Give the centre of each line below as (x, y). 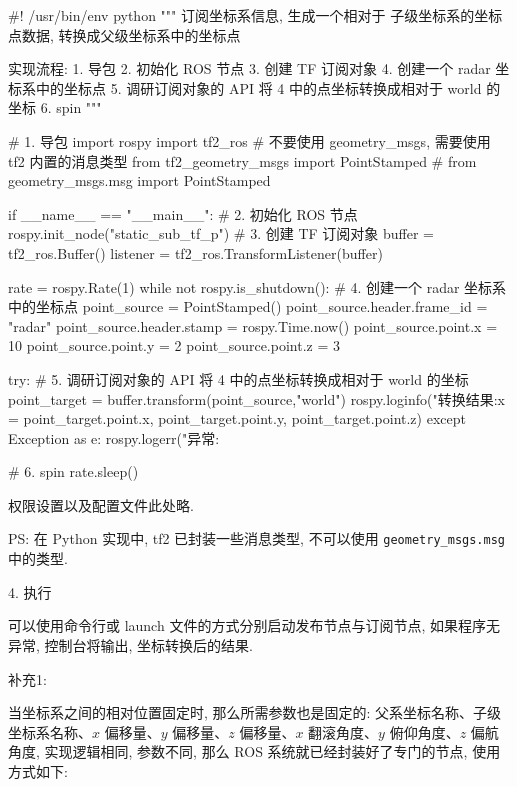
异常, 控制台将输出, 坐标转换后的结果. (130, 644)
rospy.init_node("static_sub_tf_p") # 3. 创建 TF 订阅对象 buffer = (221, 233)
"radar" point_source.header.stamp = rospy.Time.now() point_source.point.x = (253, 325)
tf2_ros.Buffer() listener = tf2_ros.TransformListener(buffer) (195, 252)
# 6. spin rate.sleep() (73, 471)
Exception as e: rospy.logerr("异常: (114, 437)
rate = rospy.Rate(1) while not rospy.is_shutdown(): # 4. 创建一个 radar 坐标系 (257, 286)
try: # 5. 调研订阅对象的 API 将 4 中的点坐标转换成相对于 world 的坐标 (238, 378)
